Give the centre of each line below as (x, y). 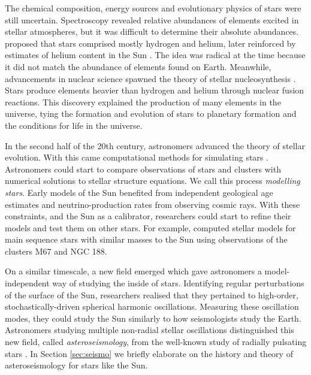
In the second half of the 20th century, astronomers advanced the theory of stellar (155, 145)
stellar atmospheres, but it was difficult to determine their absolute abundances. (152, 31)
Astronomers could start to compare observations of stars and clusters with (143, 169)
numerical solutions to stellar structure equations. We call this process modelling (153, 181)
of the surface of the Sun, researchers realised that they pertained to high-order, (152, 294)
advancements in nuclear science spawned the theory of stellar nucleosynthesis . (150, 78)
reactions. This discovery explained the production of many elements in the (143, 102)
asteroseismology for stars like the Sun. (76, 365)
